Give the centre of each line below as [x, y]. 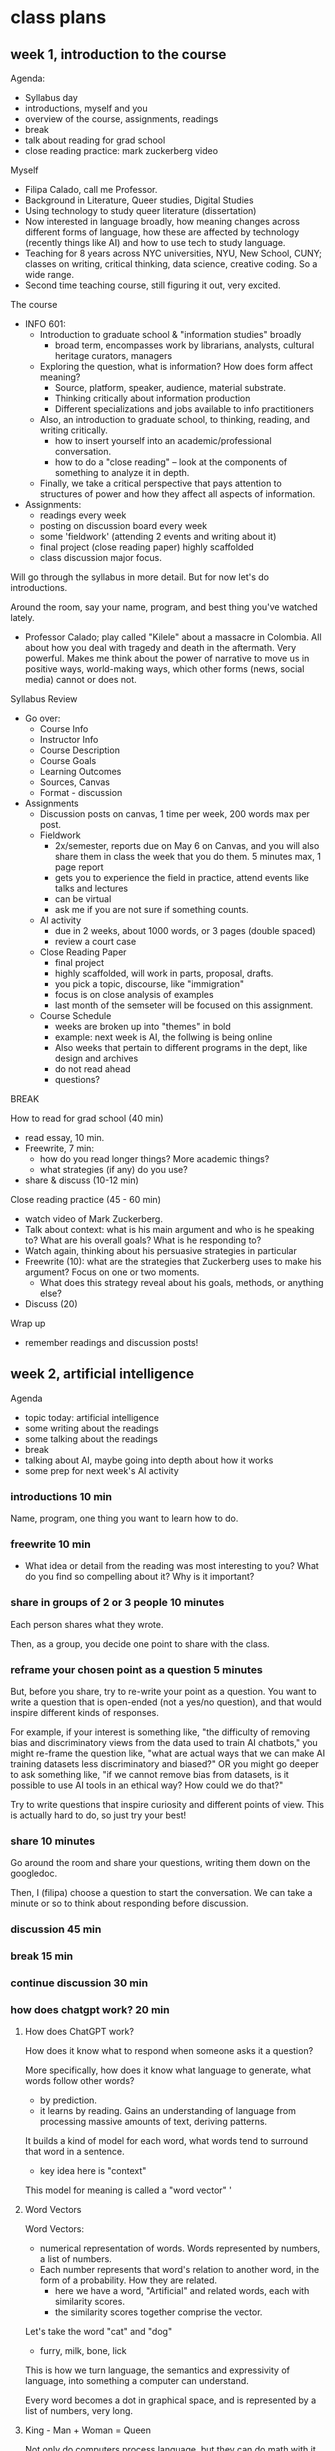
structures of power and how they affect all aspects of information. [177, 494]
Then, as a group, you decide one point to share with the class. [140, 1643]
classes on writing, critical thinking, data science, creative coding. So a [171, 264]
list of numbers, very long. [78, 2411]
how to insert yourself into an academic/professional [163, 440]
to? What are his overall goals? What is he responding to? [143, 1240]
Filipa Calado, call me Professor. [91, 189]
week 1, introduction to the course [118, 54]
